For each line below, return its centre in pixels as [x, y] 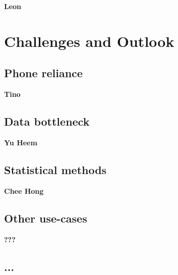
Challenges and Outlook [89, 41]
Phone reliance [43, 73]
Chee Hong [24, 190]
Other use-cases [46, 218]
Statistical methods [55, 169]
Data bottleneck [47, 121]
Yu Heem [21, 142]
